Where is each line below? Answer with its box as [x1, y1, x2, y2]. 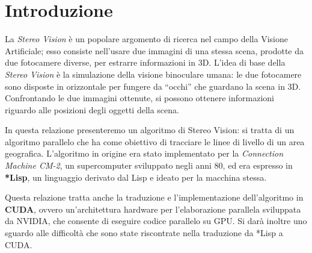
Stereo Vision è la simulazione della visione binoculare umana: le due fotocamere [5, 67, 302, 80]
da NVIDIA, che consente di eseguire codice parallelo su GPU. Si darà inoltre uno [5, 214, 307, 227]
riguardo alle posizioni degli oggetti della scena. [5, 103, 179, 116]
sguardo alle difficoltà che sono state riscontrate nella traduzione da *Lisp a [5, 226, 283, 239]
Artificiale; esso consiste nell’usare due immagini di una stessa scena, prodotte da [5, 44, 304, 57]
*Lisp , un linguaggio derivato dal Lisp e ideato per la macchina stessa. [5, 170, 267, 183]
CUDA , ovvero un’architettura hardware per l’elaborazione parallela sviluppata [5, 202, 301, 215]
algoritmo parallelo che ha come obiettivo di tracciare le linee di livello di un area [5, 135, 305, 148]
